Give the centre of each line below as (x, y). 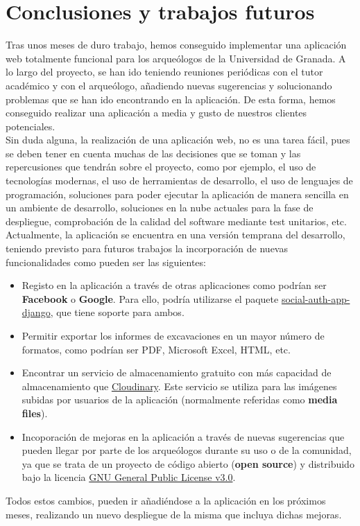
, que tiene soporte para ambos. (117, 312)
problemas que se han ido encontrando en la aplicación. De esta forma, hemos (171, 99)
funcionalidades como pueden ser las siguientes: (106, 262)
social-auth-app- (316, 298)
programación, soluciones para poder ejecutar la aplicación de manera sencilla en (177, 194)
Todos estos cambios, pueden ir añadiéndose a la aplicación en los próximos (166, 500)
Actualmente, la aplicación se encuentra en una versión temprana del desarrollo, (175, 235)
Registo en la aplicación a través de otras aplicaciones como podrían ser (174, 285)
